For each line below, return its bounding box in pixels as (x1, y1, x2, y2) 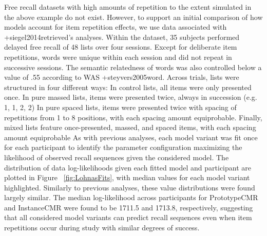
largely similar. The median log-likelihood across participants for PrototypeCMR (4, 192, 258, 203)
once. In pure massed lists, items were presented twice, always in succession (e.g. (4, 92, 257, 102)
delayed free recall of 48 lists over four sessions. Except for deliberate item (4, 41, 237, 52)
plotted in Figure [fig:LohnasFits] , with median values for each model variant (4, 172, 250, 183)
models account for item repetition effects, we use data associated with (4, 22, 227, 32)
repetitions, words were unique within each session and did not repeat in (4, 51, 232, 62)
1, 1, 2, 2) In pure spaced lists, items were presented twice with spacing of (4, 101, 237, 112)
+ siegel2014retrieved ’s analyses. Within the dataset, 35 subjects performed (4, 31, 240, 42)
